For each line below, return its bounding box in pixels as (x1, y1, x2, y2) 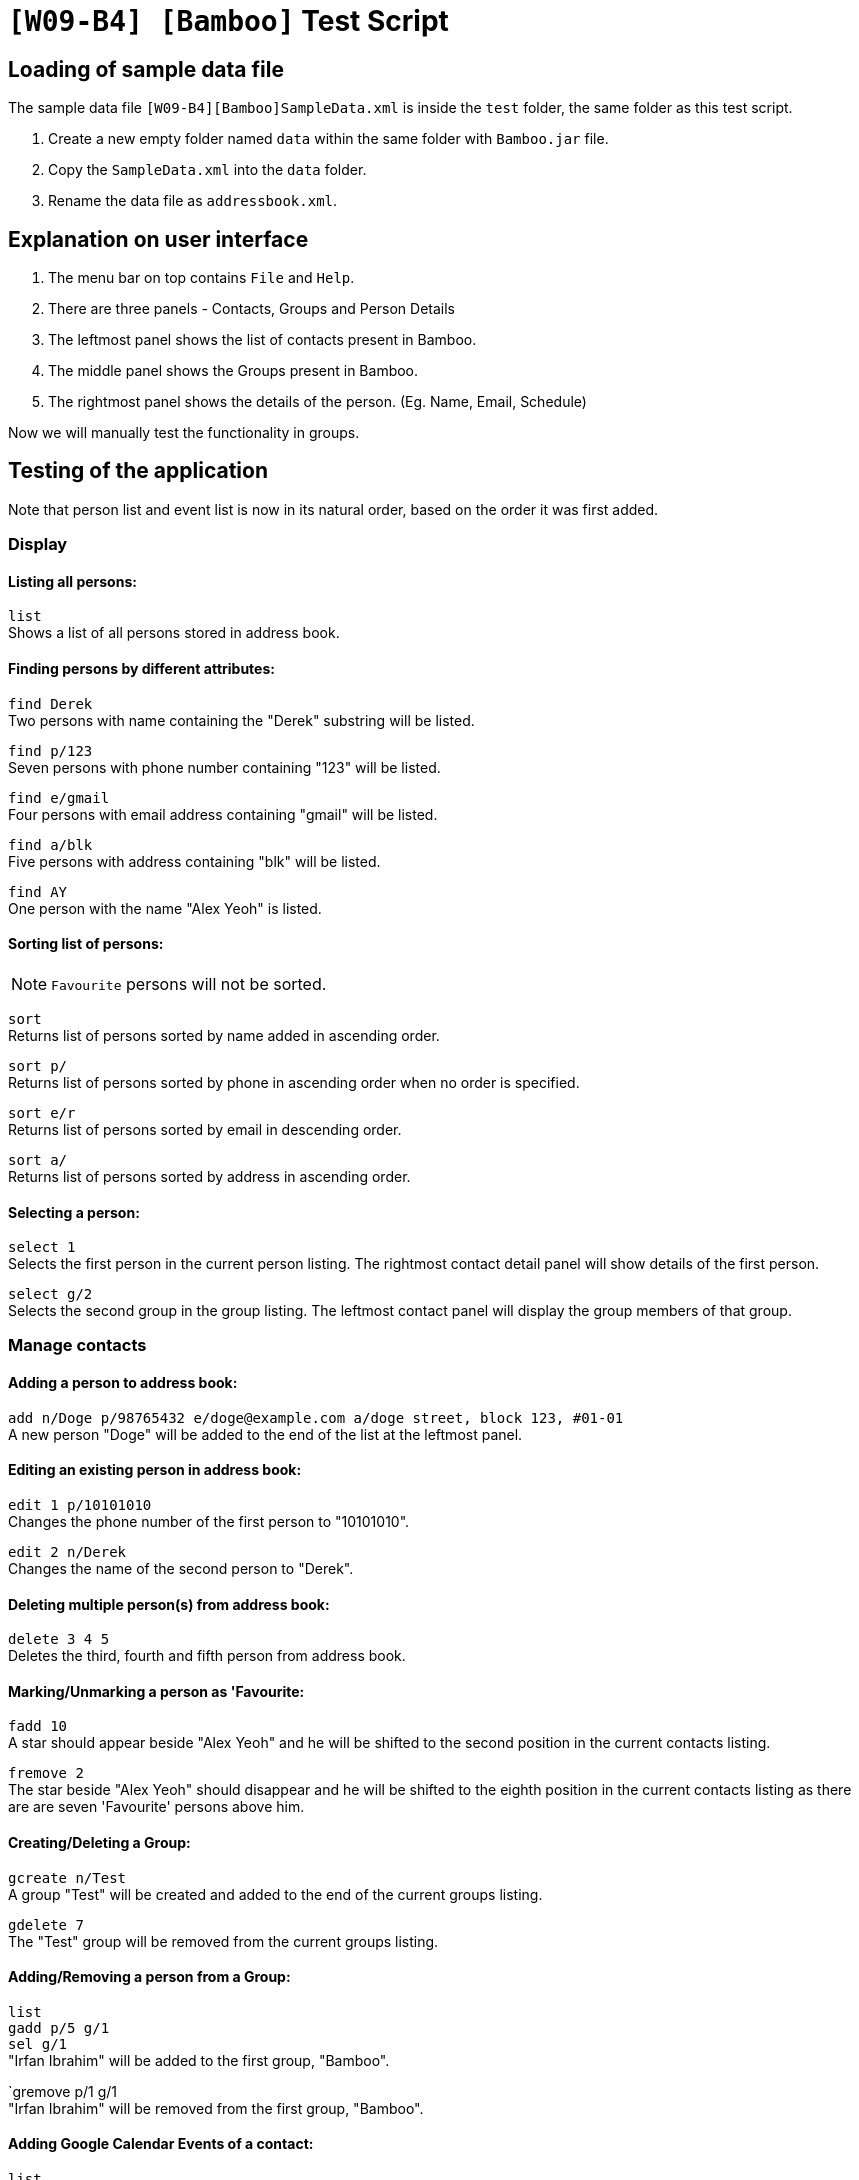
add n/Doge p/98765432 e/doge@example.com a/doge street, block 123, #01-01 (8, 1409, 624, 1426)
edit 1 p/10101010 (8, 1496, 152, 1513)
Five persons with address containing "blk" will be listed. (8, 852, 381, 870)
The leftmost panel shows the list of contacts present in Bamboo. (48, 331, 477, 349)
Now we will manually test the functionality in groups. (8, 424, 360, 442)
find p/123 (8, 742, 93, 759)
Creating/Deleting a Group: (8, 1833, 191, 1851)
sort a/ (8, 1151, 68, 1168)
